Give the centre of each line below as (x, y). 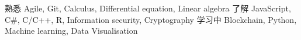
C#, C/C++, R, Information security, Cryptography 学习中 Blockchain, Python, (151, 19)
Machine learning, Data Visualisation (71, 31)
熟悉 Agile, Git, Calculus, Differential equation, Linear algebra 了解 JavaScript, (148, 8)
